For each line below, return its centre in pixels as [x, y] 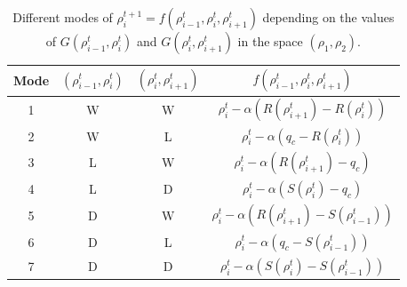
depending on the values [328, 17]
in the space [270, 41]
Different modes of [63, 17]
